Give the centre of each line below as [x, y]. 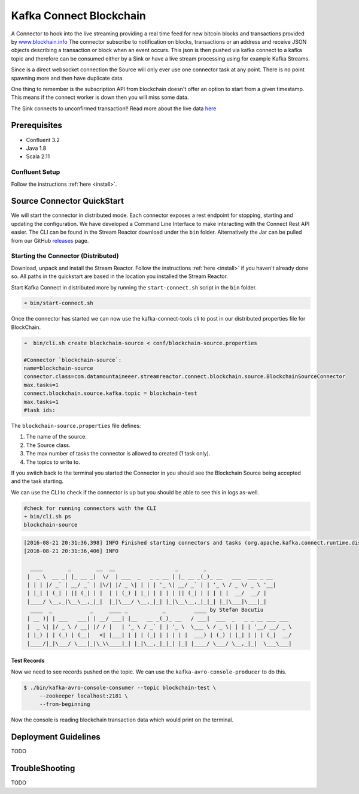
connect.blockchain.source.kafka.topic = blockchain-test [110, 393]
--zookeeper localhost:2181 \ [83, 696]
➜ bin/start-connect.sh [59, 303]
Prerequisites [36, 126]
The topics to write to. [53, 462]
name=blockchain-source [59, 368]
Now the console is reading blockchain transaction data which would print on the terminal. [122, 720]
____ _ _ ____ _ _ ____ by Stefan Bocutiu [147, 610]
